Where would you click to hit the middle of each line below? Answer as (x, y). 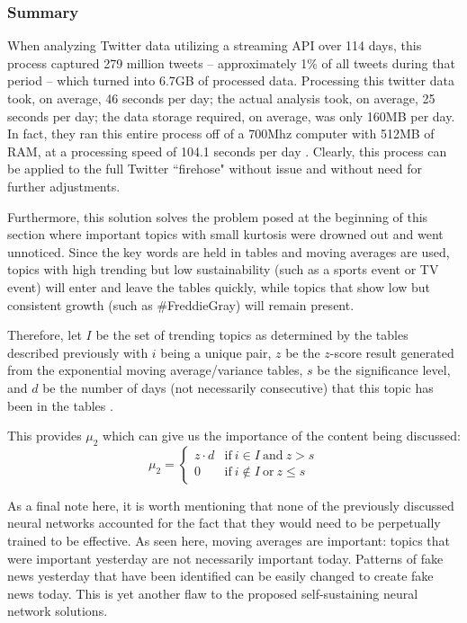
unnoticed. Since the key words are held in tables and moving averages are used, (229, 251)
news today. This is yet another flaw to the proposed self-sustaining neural (213, 593)
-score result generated (392, 352)
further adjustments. (64, 186)
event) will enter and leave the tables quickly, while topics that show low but (219, 286)
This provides (45, 436)
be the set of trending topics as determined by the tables (252, 335)
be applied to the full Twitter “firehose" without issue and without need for (215, 169)
